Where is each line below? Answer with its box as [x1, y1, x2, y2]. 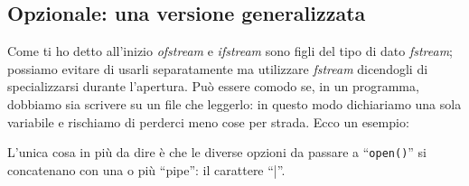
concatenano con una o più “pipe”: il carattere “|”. [7, 160, 286, 179]
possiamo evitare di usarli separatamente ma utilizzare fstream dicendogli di [7, 59, 428, 78]
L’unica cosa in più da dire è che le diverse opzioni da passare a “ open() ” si [7, 143, 427, 162]
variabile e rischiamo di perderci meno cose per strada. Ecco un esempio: [7, 112, 409, 131]
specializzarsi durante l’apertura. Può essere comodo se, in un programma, [7, 77, 419, 96]
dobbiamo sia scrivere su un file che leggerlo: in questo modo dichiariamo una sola [7, 94, 462, 113]
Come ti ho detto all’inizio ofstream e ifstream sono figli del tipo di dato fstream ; [7, 42, 454, 60]
